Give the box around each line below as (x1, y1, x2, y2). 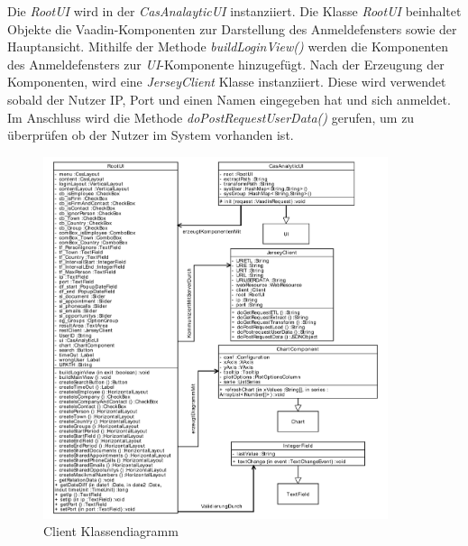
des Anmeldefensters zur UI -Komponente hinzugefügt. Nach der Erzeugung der (7, 54, 445, 73)
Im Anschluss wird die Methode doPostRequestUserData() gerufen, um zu (7, 107, 415, 126)
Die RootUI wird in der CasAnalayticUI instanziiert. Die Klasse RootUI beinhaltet (7, 2, 462, 20)
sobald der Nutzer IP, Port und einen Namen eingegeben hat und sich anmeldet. (7, 89, 451, 108)
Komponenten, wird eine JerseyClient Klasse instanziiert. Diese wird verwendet (7, 72, 446, 91)
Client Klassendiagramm (43, 522, 179, 541)
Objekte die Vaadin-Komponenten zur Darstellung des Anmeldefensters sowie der (7, 19, 457, 38)
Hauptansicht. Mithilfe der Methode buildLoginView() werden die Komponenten (7, 37, 449, 56)
